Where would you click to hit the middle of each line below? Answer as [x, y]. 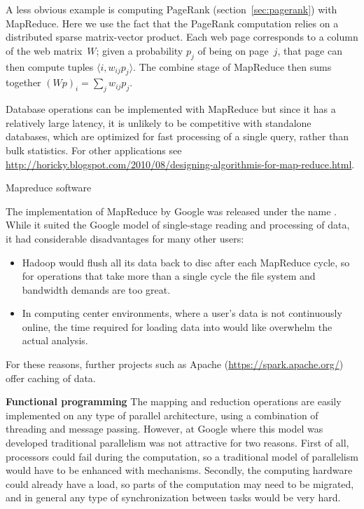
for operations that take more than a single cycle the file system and [169, 276]
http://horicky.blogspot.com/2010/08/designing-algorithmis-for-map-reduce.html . [180, 164]
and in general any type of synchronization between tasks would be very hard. [173, 497]
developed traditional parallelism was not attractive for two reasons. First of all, [177, 443]
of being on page [233, 50]
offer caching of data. [51, 378]
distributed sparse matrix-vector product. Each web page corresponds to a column [182, 37]
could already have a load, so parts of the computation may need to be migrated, [180, 483]
